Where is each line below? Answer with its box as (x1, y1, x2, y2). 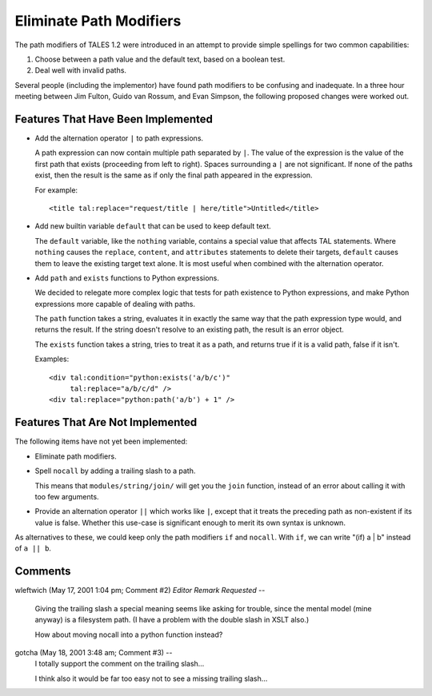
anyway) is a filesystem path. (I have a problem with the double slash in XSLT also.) (34, 615, 310, 625)
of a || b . (14, 543, 52, 553)
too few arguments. (34, 491, 99, 501)
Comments (14, 564, 71, 579)
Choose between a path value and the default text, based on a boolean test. (34, 54, 286, 64)
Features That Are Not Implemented (14, 416, 198, 429)
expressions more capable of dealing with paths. (34, 299, 196, 308)
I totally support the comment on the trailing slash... (34, 659, 205, 669)
